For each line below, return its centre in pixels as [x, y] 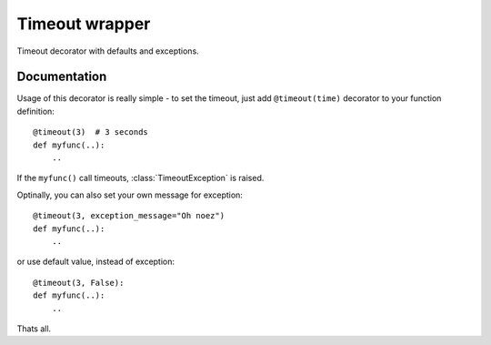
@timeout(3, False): [79, 283]
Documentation [62, 77]
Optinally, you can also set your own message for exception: [130, 195]
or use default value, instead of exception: [96, 262]
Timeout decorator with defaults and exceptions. [108, 51]
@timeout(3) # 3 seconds [91, 132]
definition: [35, 111]
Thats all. [34, 329]
